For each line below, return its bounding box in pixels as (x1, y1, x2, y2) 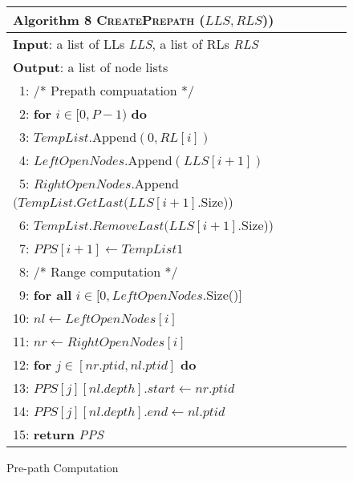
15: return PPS (13, 425, 104, 443)
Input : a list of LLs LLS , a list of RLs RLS (13, 34, 258, 53)
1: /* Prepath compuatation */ (19, 81, 195, 99)
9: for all (19, 285, 72, 304)
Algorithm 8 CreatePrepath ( (13, 10, 205, 29)
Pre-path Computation (6, 459, 119, 475)
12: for (13, 355, 52, 374)
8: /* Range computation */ (19, 262, 178, 281)
